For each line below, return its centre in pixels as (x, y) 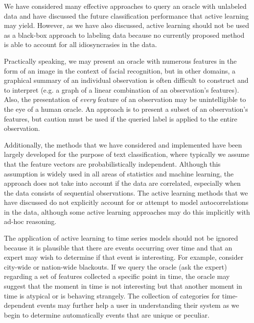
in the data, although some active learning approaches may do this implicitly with (127, 211)
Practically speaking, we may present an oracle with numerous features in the (120, 61)
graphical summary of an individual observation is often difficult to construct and (126, 80)
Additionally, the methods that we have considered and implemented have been (123, 144)
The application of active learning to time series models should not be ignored (121, 238)
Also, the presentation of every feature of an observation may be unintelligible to (125, 99)
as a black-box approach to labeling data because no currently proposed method (124, 35)
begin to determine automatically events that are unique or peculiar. (107, 314)
